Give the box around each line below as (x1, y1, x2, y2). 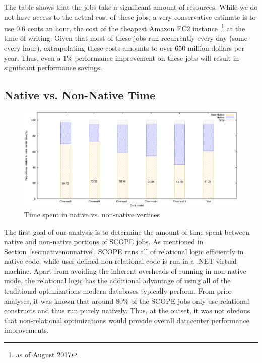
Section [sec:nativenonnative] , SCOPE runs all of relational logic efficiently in (4, 246, 244, 256)
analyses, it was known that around (4, 295, 114, 306)
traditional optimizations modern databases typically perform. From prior (4, 285, 232, 296)
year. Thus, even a (4, 52, 61, 63)
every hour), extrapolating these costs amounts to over (4, 43, 173, 53)
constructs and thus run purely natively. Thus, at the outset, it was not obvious (4, 305, 250, 316)
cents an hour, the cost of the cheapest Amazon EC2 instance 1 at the (27, 22, 245, 33)
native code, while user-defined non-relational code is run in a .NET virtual (4, 256, 237, 266)
